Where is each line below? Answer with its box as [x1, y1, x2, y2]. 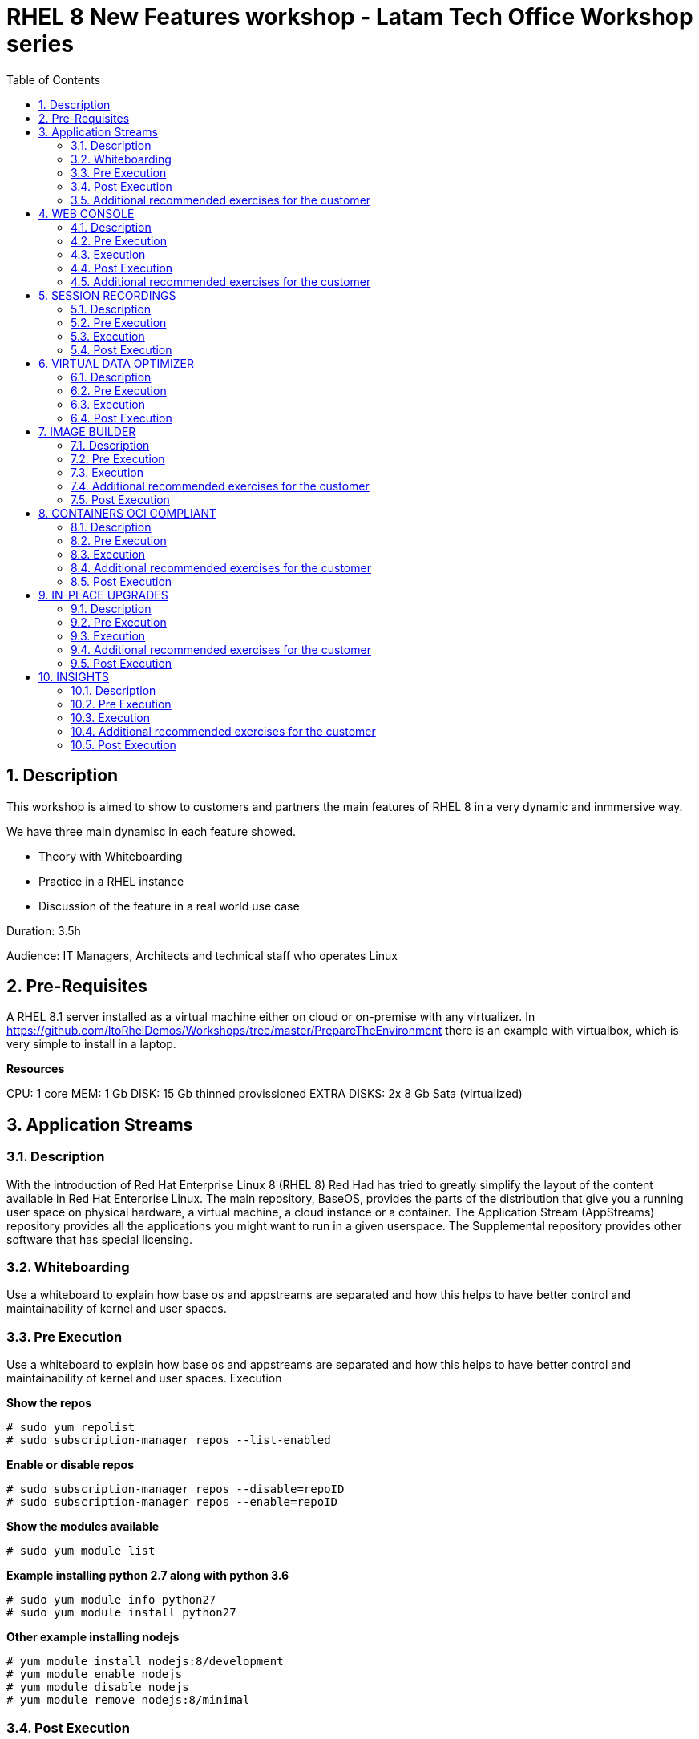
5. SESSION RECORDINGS [38, 288, 176, 302]
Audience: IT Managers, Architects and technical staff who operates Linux [6, 948, 398, 962]
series [6, 30, 74, 58]
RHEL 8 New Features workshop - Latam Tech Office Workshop [6, 3, 693, 30]
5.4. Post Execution [71, 342, 172, 357]
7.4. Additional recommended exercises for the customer [71, 478, 370, 493]
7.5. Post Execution [71, 492, 170, 506]
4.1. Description [71, 220, 152, 234]
